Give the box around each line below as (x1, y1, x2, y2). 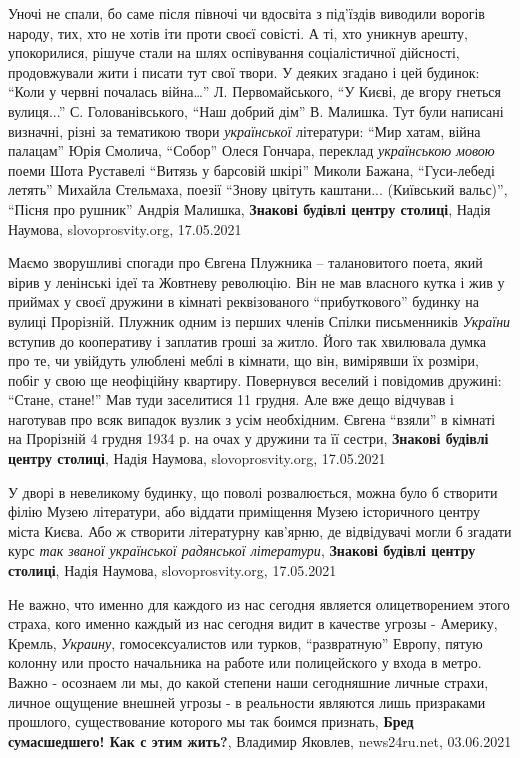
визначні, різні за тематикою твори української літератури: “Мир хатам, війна (8, 120, 481, 141)
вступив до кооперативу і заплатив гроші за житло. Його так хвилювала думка (8, 330, 486, 351)
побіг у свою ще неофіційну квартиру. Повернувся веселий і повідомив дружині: (8, 369, 502, 390)
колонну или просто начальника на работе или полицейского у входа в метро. (8, 652, 482, 673)
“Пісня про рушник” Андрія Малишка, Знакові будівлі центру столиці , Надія (8, 198, 491, 219)
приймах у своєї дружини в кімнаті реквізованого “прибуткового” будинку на (8, 291, 479, 312)
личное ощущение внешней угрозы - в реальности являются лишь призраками (8, 691, 486, 712)
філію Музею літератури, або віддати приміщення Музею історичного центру (8, 501, 481, 522)
